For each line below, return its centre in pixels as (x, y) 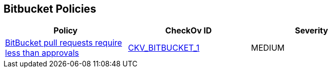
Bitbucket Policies (50, 9)
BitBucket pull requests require (64, 43)
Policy (66, 31)
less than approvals (42, 53)
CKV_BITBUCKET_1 (164, 48)
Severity (312, 31)
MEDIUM (268, 48)
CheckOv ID (189, 31)
